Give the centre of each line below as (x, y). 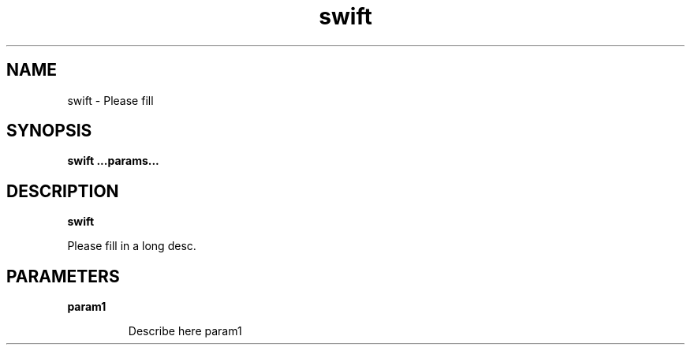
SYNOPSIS (49, 131)
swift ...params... (113, 161)
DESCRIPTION (63, 191)
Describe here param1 (185, 331)
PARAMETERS (63, 276)
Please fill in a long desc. (132, 246)
